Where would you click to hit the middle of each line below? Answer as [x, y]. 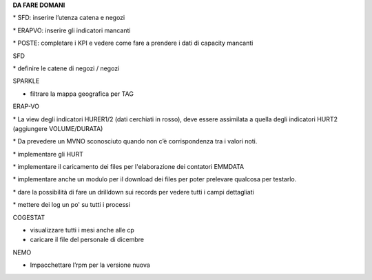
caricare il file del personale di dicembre [87, 240]
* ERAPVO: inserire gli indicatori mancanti [72, 30]
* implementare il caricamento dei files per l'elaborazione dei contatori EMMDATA [128, 167]
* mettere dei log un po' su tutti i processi [72, 205]
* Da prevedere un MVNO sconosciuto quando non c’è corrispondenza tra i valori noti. [135, 141]
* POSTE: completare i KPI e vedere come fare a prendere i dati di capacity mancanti [133, 43]
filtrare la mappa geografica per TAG [82, 94]
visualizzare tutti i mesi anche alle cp [82, 230]
